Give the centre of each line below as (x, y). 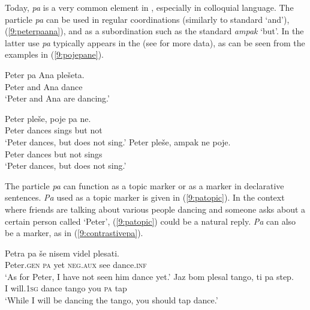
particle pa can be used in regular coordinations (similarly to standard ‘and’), (147, 19)
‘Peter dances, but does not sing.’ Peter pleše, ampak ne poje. (118, 141)
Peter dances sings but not (54, 130)
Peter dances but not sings (54, 153)
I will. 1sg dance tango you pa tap (66, 288)
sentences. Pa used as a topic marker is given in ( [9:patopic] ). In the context (145, 197)
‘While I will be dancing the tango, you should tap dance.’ (112, 300)
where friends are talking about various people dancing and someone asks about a (155, 209)
